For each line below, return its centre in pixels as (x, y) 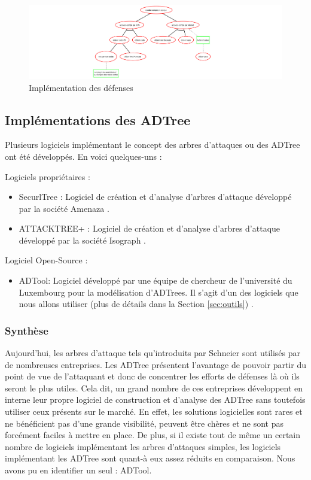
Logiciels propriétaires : (48, 176)
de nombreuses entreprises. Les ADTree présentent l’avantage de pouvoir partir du (155, 364)
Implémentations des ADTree (98, 119)
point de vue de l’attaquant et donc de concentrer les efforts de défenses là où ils (152, 376)
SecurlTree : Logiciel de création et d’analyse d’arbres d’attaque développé (155, 197)
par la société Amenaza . (64, 208)
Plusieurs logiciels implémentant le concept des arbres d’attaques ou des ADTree (153, 145)
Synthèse (27, 330)
